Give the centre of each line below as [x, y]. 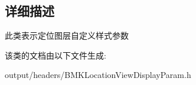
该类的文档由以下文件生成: [55, 55]
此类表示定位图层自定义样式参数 [67, 35]
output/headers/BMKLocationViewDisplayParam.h [98, 75]
